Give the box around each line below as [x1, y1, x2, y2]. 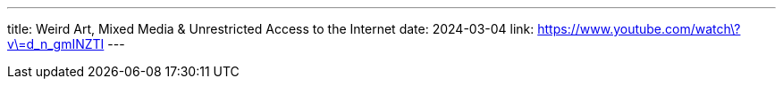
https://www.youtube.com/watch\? [537, 21, 741, 36]
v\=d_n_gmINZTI [7, 36, 105, 51]
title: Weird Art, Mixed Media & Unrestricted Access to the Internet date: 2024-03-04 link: [7, 21, 535, 36]
